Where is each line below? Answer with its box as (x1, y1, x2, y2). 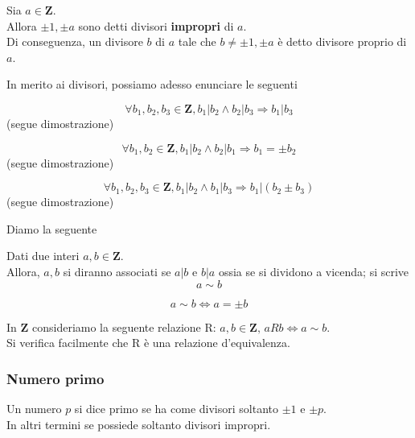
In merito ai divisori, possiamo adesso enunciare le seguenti (6, 76, 298, 93)
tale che (178, 33, 216, 50)
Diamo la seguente (6, 220, 97, 237)
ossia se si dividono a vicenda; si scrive (218, 262, 409, 279)
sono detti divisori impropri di (78, 17, 234, 34)
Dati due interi (6, 247, 80, 264)
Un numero (6, 399, 62, 416)
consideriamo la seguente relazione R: (32, 318, 216, 335)
